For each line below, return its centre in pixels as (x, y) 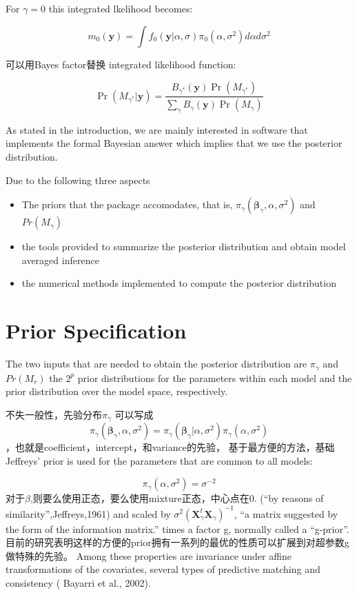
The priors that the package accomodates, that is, (127, 204)
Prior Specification (96, 331)
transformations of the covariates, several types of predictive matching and (163, 569)
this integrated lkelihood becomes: (121, 8)
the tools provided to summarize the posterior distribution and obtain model (184, 246)
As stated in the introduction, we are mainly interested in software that (157, 129)
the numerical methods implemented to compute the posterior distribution (179, 283)
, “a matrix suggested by (286, 513)
